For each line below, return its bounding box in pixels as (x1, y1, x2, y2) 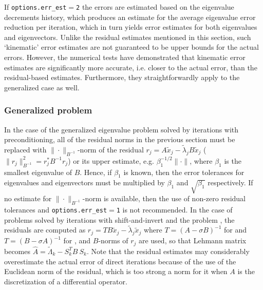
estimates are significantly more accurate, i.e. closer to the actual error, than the (4, 62, 257, 72)
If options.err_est (4, 2, 67, 12)
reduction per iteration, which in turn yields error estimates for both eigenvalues (4, 22, 257, 32)
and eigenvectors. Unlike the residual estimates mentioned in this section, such (4, 31, 251, 42)
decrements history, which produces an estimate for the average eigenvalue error (4, 11, 256, 22)
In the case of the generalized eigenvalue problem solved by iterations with (4, 124, 239, 134)
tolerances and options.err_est (4, 204, 107, 215)
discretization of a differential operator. (4, 276, 127, 286)
